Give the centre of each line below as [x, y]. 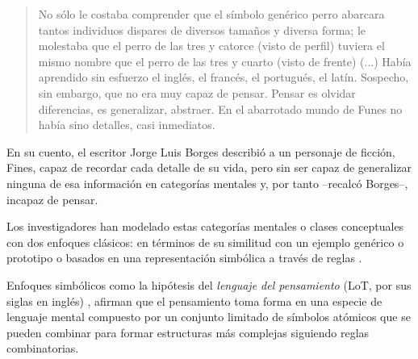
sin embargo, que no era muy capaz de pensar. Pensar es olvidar [197, 92]
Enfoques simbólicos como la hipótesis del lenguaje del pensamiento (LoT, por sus [209, 284]
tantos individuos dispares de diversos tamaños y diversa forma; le [202, 29]
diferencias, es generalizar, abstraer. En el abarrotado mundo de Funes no [220, 109]
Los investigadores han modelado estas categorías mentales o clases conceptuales [205, 226]
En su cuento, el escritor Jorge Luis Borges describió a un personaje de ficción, [201, 151]
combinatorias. [43, 348]
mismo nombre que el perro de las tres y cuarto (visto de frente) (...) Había [225, 61]
